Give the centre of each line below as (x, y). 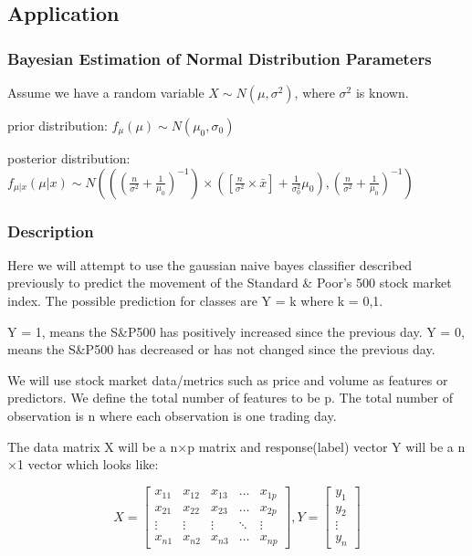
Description (51, 231)
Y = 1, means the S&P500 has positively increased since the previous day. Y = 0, (236, 331)
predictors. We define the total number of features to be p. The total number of (231, 398)
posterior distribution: (69, 158)
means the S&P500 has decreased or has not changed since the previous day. (221, 349)
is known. (382, 92)
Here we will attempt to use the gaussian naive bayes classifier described (210, 264)
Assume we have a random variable (106, 92)
